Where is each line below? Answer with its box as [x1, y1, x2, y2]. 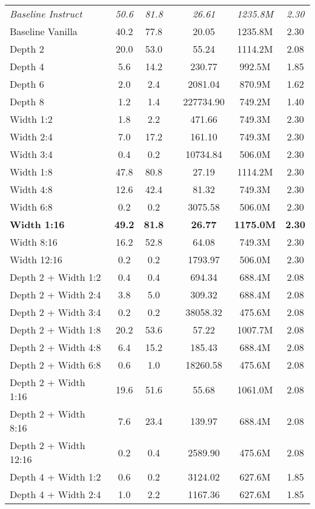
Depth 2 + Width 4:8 [10, 340, 101, 354]
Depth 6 [10, 77, 44, 91]
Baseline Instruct [10, 7, 82, 21]
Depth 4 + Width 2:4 [10, 487, 101, 501]
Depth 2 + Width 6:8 [10, 358, 101, 372]
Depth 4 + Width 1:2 [10, 470, 101, 484]
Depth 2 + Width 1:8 [10, 323, 101, 337]
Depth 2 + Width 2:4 [10, 287, 101, 301]
